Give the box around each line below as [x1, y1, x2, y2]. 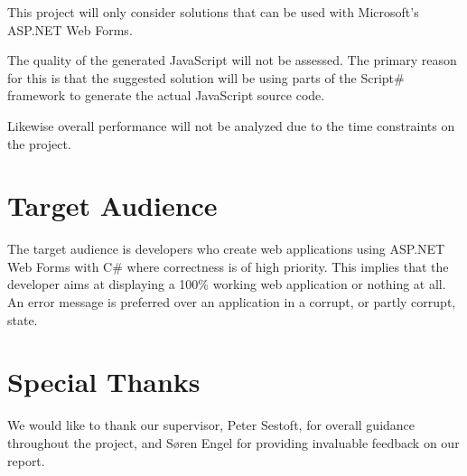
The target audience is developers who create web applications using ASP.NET [7, 239, 445, 258]
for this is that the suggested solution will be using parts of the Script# [7, 68, 405, 87]
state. [7, 310, 38, 329]
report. [7, 451, 45, 470]
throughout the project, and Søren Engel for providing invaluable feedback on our [7, 433, 460, 452]
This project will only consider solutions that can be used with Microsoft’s [7, 3, 419, 21]
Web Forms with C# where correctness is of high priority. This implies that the [7, 257, 449, 275]
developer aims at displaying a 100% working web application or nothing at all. [7, 275, 446, 294]
